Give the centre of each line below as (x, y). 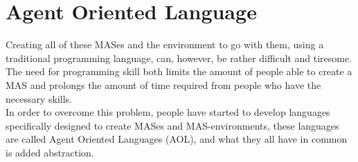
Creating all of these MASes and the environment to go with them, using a (165, 44)
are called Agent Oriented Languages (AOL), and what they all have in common (177, 139)
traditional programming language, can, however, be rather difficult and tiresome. (179, 58)
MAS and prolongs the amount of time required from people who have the (163, 84)
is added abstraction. (50, 152)
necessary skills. (39, 98)
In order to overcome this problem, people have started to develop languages (168, 112)
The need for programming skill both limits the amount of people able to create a (179, 71)
